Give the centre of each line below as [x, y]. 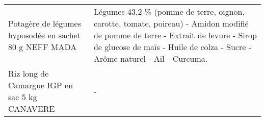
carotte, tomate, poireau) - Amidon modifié [171, 23]
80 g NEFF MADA [43, 47]
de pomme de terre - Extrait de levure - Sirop [175, 35]
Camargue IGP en [41, 85]
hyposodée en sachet [44, 35]
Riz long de [29, 73]
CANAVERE [32, 108]
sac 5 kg [23, 97]
